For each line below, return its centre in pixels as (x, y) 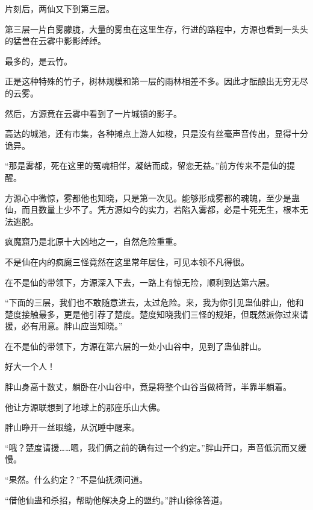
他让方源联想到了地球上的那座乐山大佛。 (85, 407)
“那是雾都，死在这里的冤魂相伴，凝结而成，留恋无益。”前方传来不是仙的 (146, 165)
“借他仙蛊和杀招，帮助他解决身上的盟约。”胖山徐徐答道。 (116, 499)
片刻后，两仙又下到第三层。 (60, 8)
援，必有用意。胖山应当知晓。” (64, 326)
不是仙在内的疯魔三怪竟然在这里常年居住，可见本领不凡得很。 (127, 261)
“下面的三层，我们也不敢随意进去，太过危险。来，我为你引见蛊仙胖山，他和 (154, 302)
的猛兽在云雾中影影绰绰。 (55, 41)
